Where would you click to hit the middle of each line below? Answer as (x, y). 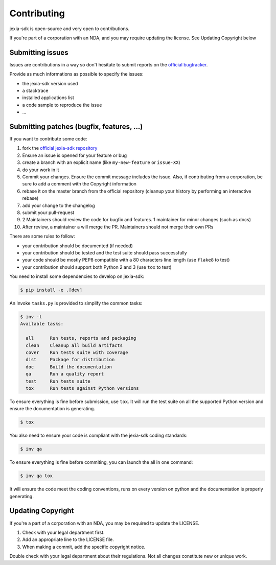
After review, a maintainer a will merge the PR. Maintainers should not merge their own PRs (118, 227)
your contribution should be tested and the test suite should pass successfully (105, 252)
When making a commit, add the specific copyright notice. (84, 547)
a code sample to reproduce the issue (62, 105)
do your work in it (41, 170)
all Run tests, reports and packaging (81, 338)
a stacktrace (35, 91)
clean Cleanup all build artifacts (74, 345)
